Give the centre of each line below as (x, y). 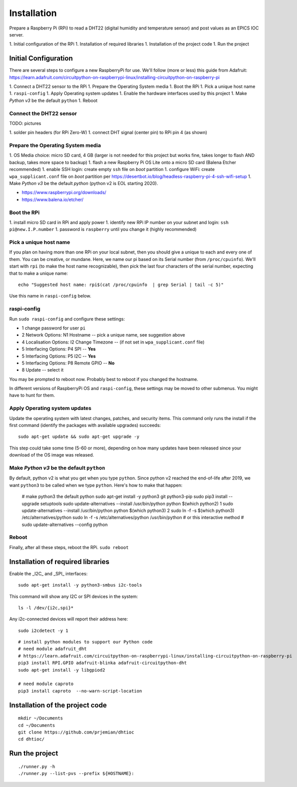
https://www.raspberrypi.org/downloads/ (64, 192)
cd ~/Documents (37, 725)
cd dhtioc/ (31, 739)
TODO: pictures (25, 123)
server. (16, 34)
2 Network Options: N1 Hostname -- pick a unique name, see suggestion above (103, 335)
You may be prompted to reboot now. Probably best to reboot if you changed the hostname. (104, 379)
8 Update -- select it (42, 370)
